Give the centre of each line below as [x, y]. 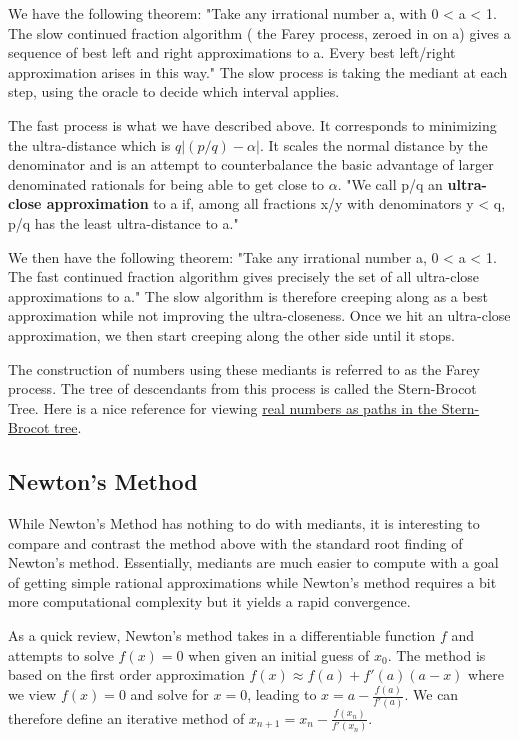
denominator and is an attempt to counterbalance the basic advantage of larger [251, 164]
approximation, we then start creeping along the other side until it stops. [231, 334]
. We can [431, 694]
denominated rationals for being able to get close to [166, 183]
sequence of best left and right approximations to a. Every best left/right [232, 52]
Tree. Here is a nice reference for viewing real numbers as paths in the [223, 407]
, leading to [282, 694]
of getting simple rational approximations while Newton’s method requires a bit [252, 581]
